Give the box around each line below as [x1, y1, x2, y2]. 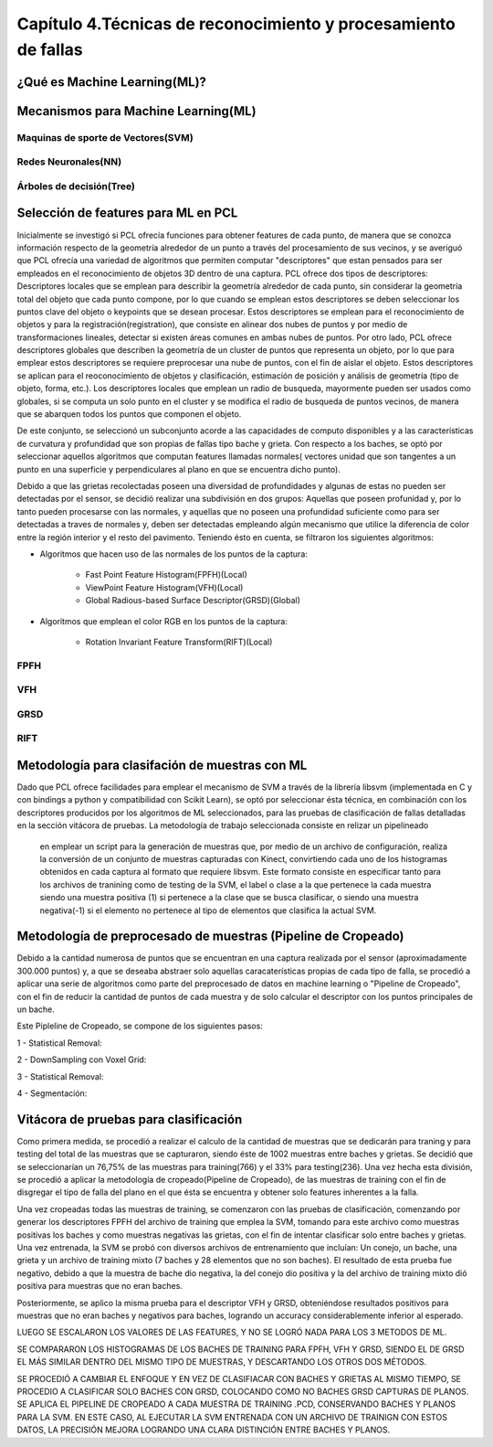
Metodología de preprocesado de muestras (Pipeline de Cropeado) [16, 929, 404, 944]
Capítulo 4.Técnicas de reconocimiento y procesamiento [16, 14, 456, 34]
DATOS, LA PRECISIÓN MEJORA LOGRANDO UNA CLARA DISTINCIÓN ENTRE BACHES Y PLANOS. [16, 1424, 391, 1435]
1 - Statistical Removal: [16, 1037, 102, 1048]
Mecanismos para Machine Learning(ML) [16, 103, 257, 119]
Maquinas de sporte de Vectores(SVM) [16, 131, 194, 144]
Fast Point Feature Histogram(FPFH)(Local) [85, 569, 248, 580]
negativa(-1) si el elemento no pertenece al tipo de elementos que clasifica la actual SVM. [39, 905, 377, 916]
